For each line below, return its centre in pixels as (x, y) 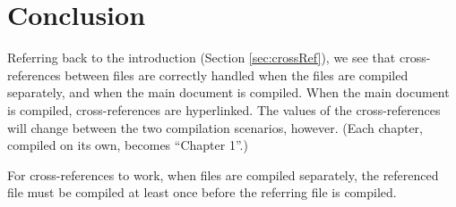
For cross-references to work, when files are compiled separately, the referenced (223, 174)
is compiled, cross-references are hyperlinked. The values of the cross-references (224, 109)
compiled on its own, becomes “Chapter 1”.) (128, 145)
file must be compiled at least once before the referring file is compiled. (202, 192)
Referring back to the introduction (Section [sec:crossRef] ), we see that (202, 58)
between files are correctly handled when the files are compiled (237, 75)
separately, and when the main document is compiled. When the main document (228, 92)
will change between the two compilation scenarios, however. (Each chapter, (215, 127)
